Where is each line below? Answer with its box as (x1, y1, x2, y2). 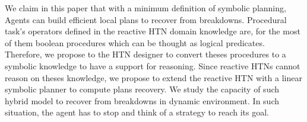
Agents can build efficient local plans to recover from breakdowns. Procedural (5, 13, 287, 25)
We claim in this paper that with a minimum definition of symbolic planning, (5, 2, 286, 14)
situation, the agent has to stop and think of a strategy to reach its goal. (5, 106, 269, 118)
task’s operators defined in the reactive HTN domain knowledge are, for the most (5, 25, 300, 37)
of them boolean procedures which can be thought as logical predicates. (5, 36, 265, 49)
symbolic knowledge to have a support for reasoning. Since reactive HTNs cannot (5, 59, 300, 72)
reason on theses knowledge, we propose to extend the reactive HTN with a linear (5, 71, 302, 84)
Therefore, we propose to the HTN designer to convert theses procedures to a (5, 48, 286, 60)
